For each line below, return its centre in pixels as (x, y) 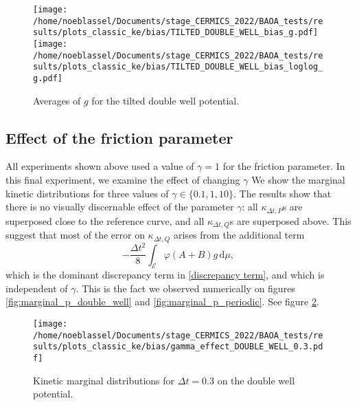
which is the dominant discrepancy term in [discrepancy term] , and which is (165, 275)
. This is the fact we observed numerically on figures (185, 288)
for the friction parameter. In (284, 166)
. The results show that (283, 193)
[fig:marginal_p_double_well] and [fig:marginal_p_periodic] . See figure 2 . (162, 302)
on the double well (256, 380)
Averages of (57, 100)
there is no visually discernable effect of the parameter (120, 207)
